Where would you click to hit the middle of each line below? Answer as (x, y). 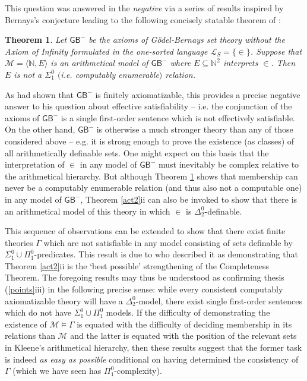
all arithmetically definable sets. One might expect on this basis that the (137, 152)
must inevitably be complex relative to (229, 164)
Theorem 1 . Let (36, 40)
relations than (30, 336)
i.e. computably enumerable (110, 74)
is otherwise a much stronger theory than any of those (195, 129)
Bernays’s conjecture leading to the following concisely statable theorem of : (143, 19)
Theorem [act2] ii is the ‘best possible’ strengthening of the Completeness (137, 265)
